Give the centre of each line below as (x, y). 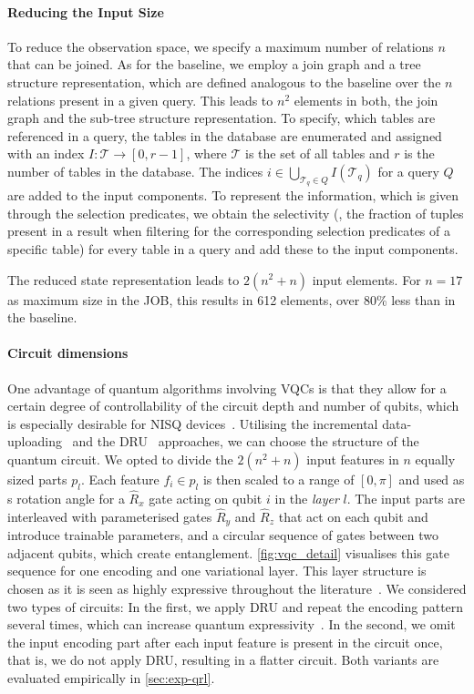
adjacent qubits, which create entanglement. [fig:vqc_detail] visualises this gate (228, 552)
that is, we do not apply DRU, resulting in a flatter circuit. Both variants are (223, 660)
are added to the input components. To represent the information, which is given (233, 195)
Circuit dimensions (68, 353)
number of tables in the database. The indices (135, 171)
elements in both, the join (366, 100)
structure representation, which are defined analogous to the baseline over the (224, 82)
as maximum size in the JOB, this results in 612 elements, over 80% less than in (232, 299)
